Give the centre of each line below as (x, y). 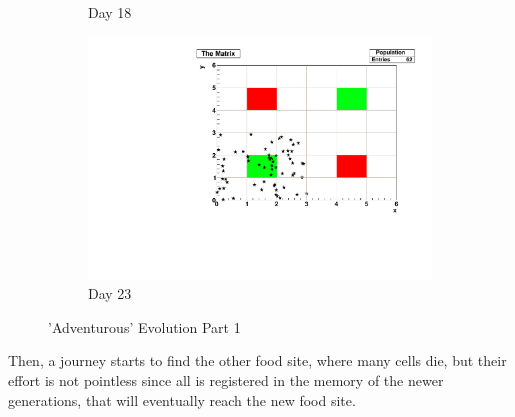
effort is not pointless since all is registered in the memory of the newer (226, 380)
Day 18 (110, 12)
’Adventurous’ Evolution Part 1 (144, 326)
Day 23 (110, 293)
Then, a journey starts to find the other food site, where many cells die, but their (257, 360)
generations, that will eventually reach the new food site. (182, 399)
